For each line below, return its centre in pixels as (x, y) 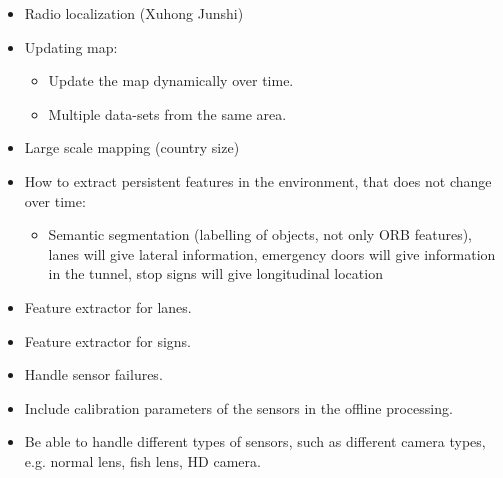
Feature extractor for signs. (107, 340)
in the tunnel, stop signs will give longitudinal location (215, 273)
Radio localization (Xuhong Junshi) (134, 13)
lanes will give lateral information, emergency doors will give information (272, 253)
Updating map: (71, 46)
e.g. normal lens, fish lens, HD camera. (142, 460)
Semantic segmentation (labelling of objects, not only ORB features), (260, 234)
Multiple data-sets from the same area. (167, 113)
